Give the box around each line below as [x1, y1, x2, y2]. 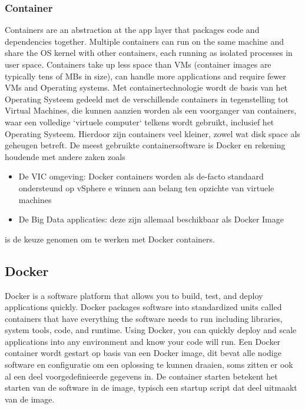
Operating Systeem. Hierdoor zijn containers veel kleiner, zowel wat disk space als [5, 127, 300, 139]
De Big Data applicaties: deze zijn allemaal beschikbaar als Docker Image [18, 213, 284, 225]
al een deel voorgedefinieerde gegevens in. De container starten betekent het [5, 370, 278, 382]
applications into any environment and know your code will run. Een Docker [5, 335, 281, 347]
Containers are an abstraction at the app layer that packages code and [5, 24, 260, 36]
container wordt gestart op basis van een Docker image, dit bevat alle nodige [5, 347, 281, 359]
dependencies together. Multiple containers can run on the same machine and [5, 35, 284, 47]
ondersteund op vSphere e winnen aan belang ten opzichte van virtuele [18, 181, 274, 194]
